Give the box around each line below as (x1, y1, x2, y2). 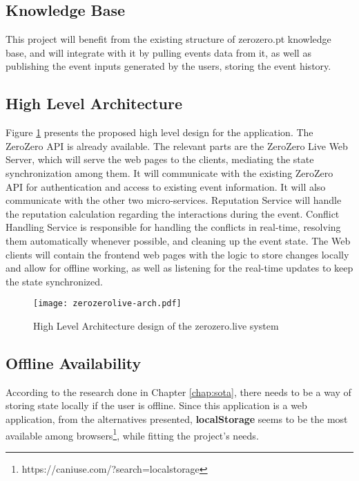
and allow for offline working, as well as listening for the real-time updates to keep (6, 261, 353, 275)
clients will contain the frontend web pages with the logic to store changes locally (6, 247, 349, 261)
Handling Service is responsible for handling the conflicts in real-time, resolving (6, 220, 341, 234)
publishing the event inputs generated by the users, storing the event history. (6, 59, 331, 73)
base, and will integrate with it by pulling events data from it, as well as (6, 45, 311, 59)
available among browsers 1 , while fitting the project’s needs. (6, 426, 259, 442)
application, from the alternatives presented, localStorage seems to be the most (6, 411, 348, 426)
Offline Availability (6, 352, 142, 373)
